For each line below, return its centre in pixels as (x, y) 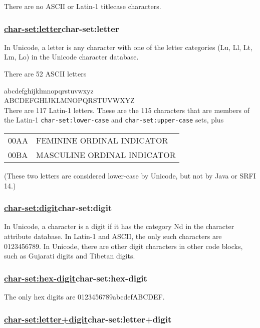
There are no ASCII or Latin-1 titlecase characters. (83, 6)
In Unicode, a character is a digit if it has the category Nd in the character (119, 226)
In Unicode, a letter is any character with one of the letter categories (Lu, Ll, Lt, (128, 47)
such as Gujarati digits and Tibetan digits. (70, 256)
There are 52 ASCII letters (45, 73)
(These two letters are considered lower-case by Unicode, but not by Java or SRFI (130, 176)
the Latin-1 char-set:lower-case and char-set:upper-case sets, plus (114, 120)
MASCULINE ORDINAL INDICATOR (106, 155)
